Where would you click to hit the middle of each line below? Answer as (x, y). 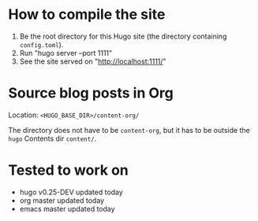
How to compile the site (87, 15)
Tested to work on (68, 170)
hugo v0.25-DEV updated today (71, 192)
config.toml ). (41, 44)
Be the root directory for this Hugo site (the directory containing (123, 36)
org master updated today (62, 200)
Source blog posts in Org (91, 93)
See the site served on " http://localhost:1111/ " (93, 61)
